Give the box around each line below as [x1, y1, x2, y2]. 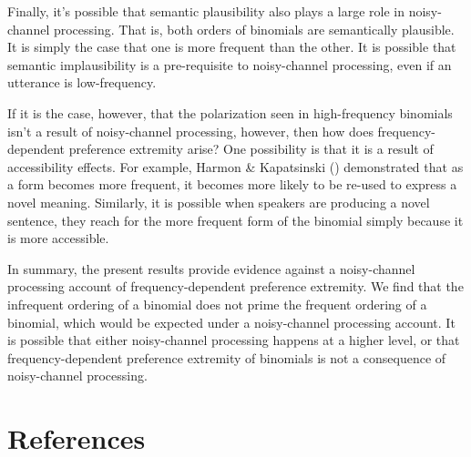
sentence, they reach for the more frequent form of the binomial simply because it [7, 210, 464, 229]
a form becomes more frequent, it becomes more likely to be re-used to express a [7, 175, 457, 194]
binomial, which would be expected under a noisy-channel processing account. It [7, 312, 456, 331]
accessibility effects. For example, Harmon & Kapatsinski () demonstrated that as [7, 157, 464, 176]
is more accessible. [7, 228, 109, 248]
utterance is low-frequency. [7, 73, 157, 92]
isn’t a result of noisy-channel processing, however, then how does [7, 121, 374, 140]
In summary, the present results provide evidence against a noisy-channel [7, 259, 415, 278]
